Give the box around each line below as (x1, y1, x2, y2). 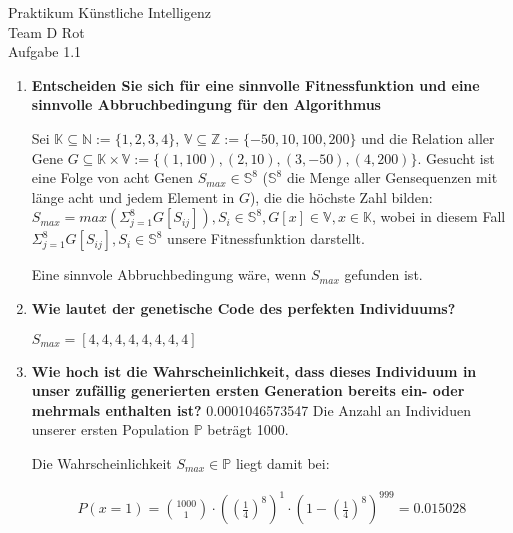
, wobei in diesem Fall (371, 206, 506, 227)
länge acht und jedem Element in (31, 186, 235, 207)
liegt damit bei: (235, 452, 330, 473)
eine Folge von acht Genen (31, 167, 194, 188)
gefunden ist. (344, 264, 423, 285)
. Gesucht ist (417, 147, 495, 168)
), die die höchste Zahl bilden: (249, 186, 433, 207)
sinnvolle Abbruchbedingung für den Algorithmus (31, 94, 381, 115)
